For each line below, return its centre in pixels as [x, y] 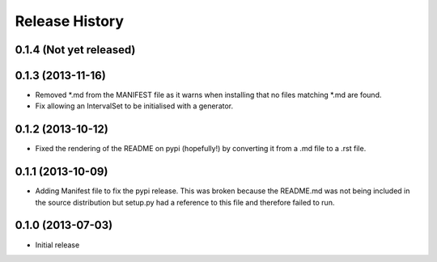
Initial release [57, 245]
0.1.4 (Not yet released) [75, 50]
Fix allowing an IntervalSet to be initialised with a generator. [134, 106]
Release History [70, 21]
